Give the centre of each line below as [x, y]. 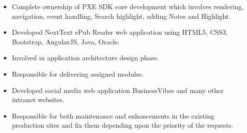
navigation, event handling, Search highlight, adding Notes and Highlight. [121, 16]
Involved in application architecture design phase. [85, 58]
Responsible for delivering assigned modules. [78, 73]
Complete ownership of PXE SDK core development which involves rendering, [128, 6]
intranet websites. [38, 100]
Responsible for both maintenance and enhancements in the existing [113, 115]
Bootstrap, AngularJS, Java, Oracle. [66, 41]
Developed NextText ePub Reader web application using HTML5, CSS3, [120, 32]
